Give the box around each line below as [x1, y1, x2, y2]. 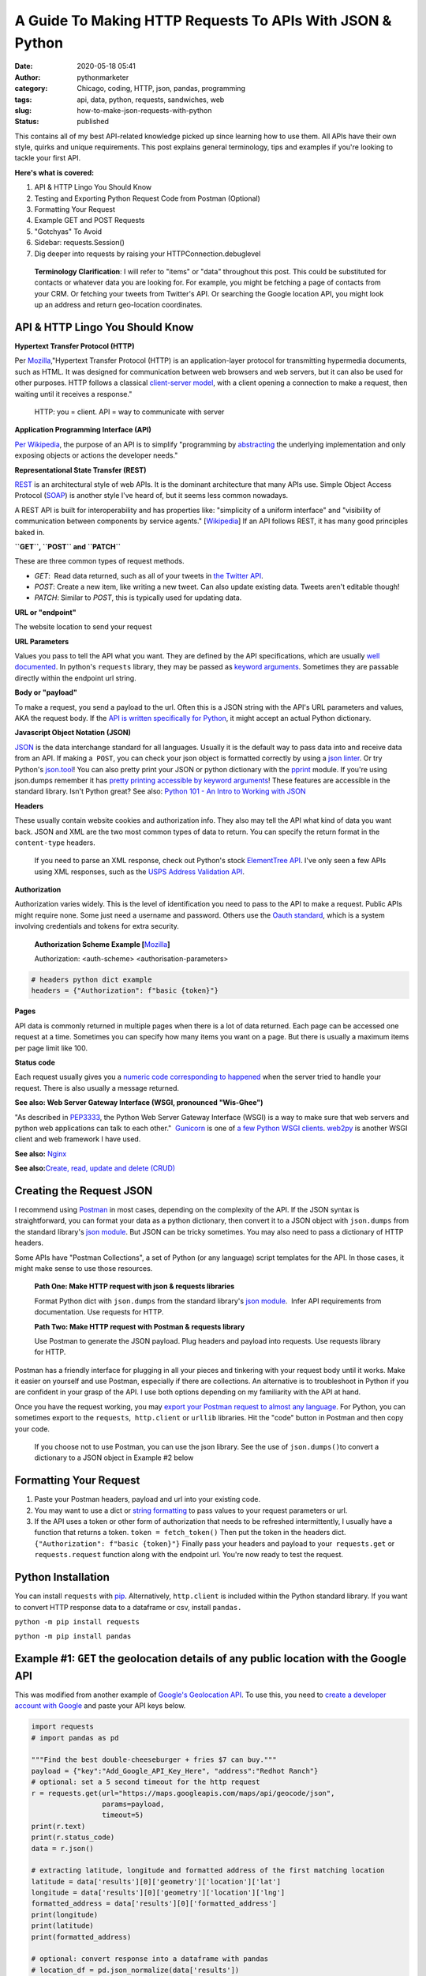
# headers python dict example [31, 975, 153, 984]
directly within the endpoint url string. [14, 673, 137, 683]
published [77, 117, 110, 126]
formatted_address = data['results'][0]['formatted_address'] [31, 1899, 277, 1908]
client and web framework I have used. [14, 1134, 141, 1144]
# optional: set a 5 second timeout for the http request [31, 1778, 260, 1786]
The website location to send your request [14, 622, 152, 632]
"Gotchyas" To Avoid [34, 226, 103, 236]
